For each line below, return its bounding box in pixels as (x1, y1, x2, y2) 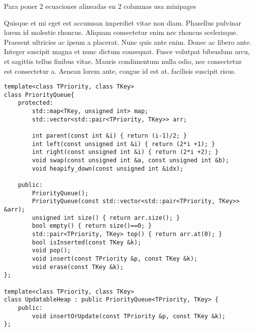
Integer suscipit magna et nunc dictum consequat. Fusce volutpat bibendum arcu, (4, 46, 250, 57)
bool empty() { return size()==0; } (32, 222, 152, 230)
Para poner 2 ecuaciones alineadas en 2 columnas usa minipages (4, 1, 197, 11)
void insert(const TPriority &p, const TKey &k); (32, 255, 198, 262)
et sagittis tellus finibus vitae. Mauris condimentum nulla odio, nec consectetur (4, 56, 242, 66)
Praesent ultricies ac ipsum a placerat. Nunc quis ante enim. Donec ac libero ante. (4, 36, 252, 47)
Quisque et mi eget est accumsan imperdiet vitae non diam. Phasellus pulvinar (4, 17, 241, 28)
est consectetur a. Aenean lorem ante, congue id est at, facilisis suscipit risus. (4, 65, 236, 76)
